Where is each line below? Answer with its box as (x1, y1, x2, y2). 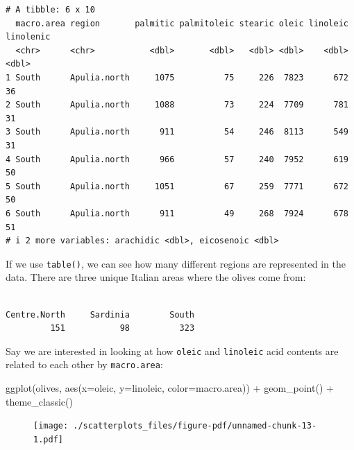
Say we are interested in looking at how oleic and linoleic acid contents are (6, 343, 339, 358)
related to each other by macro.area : (6, 357, 163, 372)
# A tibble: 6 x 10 (6, 5, 95, 15)
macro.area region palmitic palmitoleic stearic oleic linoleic (15, 18, 348, 28)
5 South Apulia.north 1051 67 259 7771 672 (6, 181, 348, 191)
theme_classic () (6, 394, 73, 408)
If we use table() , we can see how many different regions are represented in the (6, 256, 346, 270)
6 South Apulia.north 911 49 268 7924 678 (6, 208, 348, 218)
